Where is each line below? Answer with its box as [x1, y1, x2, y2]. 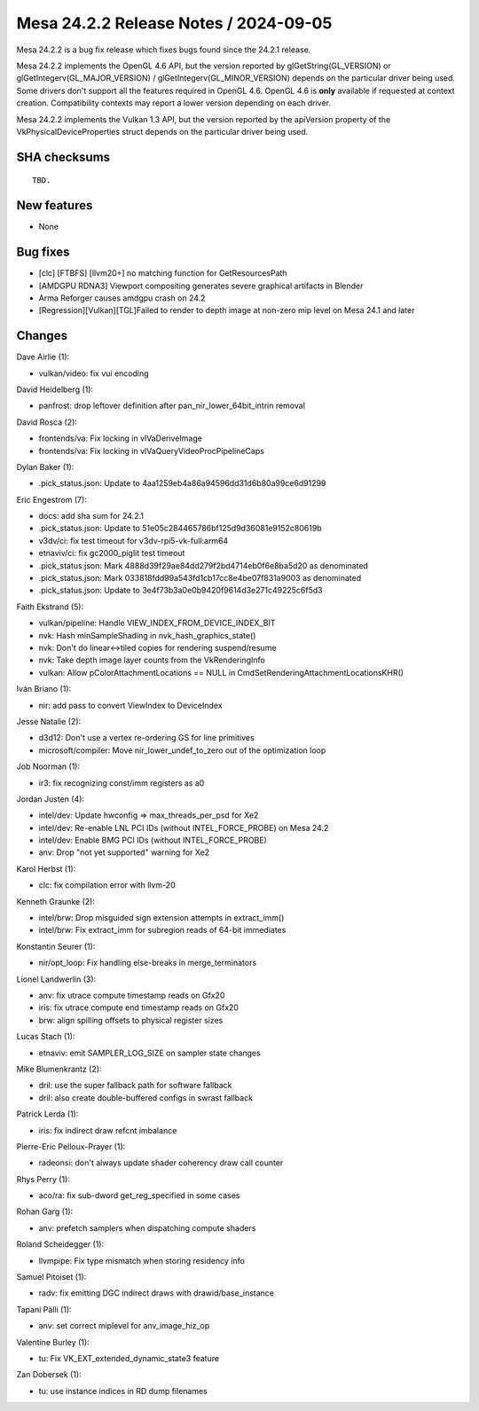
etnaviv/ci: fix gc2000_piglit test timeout [38, 548, 185, 559]
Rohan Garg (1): [16, 1206, 74, 1217]
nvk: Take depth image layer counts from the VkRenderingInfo [38, 655, 265, 665]
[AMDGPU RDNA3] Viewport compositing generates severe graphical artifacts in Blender [38, 280, 364, 291]
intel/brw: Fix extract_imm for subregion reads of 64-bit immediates [38, 925, 287, 936]
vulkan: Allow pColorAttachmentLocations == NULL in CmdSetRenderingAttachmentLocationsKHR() [38, 667, 404, 678]
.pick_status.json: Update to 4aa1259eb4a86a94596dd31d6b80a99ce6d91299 [38, 478, 326, 489]
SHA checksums [16, 149, 111, 164]
